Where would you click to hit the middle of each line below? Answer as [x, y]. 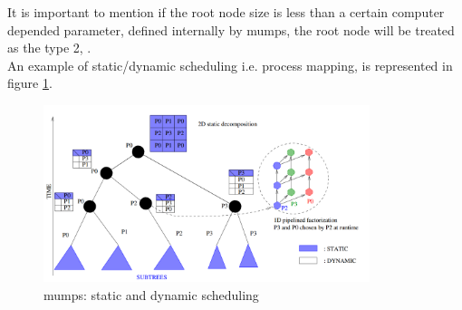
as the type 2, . [49, 48]
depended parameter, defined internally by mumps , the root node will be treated [231, 29]
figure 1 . [30, 83]
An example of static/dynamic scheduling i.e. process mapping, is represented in [230, 65]
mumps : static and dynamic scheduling [151, 294]
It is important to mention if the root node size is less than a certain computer [226, 12]
